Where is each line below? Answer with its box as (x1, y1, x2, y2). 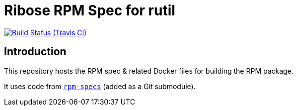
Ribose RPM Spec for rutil (4, 2, 175, 19)
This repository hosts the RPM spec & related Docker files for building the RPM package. (4, 66, 294, 75)
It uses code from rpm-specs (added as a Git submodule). (4, 82, 196, 91)
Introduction (4, 45, 67, 58)
